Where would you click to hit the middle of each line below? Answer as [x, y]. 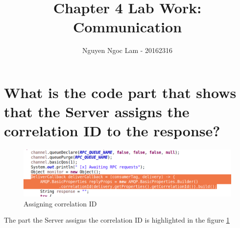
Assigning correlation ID [60, 203]
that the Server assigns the [97, 112]
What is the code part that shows [120, 92]
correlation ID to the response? [112, 131]
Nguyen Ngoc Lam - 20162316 [127, 50]
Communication [127, 27]
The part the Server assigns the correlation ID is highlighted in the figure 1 [117, 220]
